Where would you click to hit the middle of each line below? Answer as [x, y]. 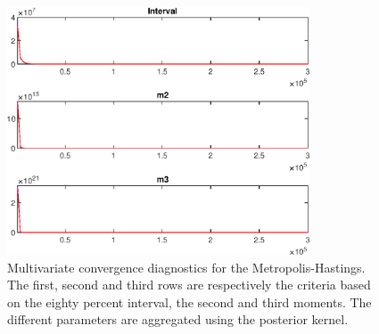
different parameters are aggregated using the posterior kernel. [178, 319]
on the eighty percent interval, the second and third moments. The [189, 301]
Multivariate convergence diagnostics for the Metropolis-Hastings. [186, 267]
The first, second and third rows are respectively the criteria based [189, 285]
